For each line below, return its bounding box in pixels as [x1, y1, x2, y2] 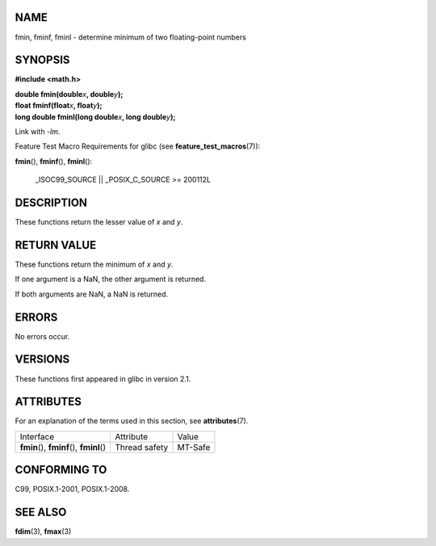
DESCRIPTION [15, 195, 88, 209]
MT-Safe [177, 441, 211, 452]
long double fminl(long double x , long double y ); [15, 111, 176, 121]
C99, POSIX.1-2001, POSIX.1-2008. [15, 485, 130, 494]
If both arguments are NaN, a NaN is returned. [15, 289, 169, 299]
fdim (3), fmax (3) [15, 527, 72, 536]
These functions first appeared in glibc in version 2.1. [15, 374, 191, 384]
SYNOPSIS [15, 53, 70, 67]
